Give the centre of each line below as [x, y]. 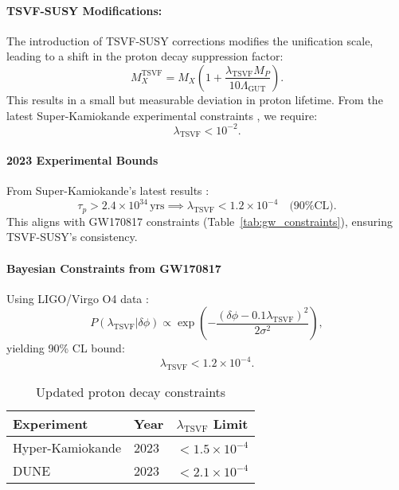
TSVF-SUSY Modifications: [84, 10]
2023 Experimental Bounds [82, 160]
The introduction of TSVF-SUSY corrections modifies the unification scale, [190, 40]
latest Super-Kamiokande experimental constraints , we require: [162, 115]
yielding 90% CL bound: [66, 348]
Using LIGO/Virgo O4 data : [78, 298]
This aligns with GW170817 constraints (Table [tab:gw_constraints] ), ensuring [199, 221]
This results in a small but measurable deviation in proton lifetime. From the [195, 99]
